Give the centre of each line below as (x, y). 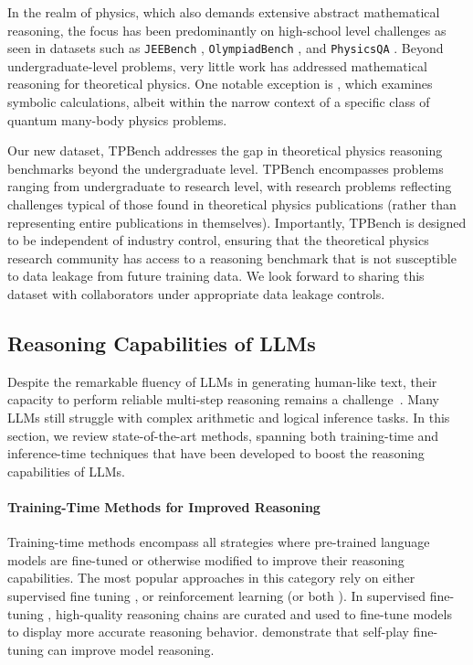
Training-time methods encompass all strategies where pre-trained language (219, 542)
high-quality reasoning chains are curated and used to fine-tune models (253, 613)
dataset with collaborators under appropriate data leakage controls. (196, 293)
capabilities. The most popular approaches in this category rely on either (211, 578)
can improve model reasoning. (131, 649)
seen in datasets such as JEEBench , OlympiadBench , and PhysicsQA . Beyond (226, 48)
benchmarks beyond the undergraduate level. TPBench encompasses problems (226, 168)
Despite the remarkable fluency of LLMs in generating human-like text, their (222, 381)
